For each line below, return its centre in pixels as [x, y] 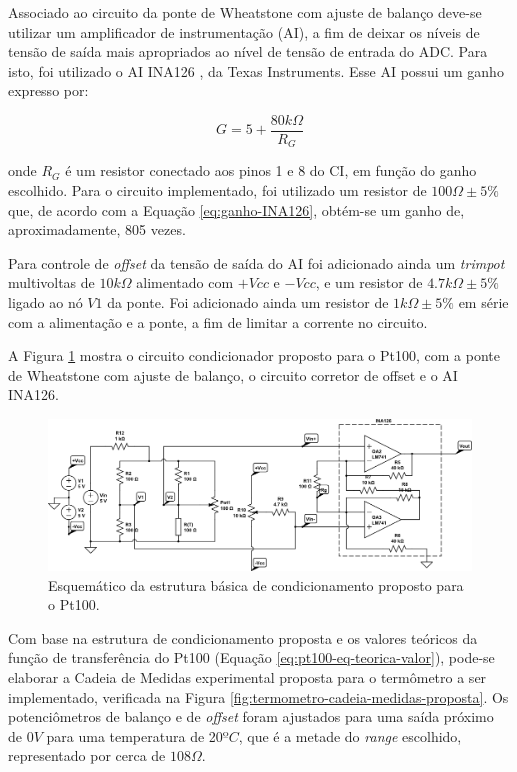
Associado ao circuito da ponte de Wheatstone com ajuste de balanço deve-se [245, 12]
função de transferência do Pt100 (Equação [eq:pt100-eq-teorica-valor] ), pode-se [251, 657]
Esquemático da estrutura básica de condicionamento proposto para [256, 584]
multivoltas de [51, 282]
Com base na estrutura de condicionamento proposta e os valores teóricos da [243, 637]
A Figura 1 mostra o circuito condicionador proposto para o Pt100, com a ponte [254, 355]
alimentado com [185, 282]
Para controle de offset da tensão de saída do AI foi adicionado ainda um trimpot [256, 262]
